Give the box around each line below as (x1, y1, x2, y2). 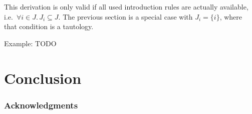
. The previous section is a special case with (58, 11, 193, 22)
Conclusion (4, 67, 82, 88)
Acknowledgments (4, 98, 78, 111)
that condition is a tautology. (4, 21, 94, 32)
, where (219, 11, 242, 22)
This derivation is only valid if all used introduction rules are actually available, (4, 2, 248, 12)
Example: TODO (4, 38, 57, 48)
